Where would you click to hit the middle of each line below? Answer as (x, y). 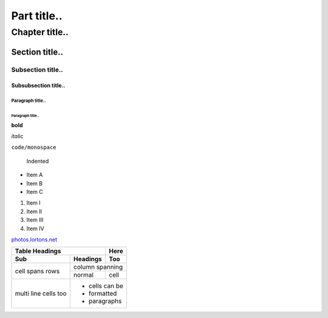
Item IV (36, 228)
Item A (35, 175)
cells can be (106, 286)
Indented (38, 161)
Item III (35, 220)
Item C (35, 191)
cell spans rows (37, 271)
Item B (34, 183)
